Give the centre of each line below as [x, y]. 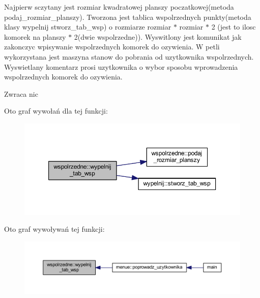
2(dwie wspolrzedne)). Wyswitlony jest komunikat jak [158, 36]
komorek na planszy [35, 36]
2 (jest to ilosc [234, 27]
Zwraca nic [21, 93]
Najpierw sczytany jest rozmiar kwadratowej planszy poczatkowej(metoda [119, 7]
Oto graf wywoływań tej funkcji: [54, 229]
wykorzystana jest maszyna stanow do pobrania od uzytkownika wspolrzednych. [129, 56]
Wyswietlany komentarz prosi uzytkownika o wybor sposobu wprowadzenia [121, 66]
